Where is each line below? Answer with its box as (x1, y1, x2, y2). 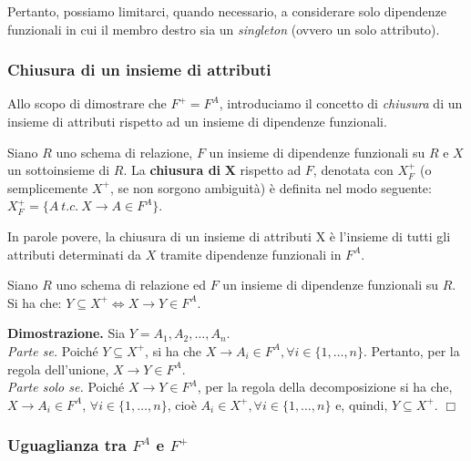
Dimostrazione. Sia (7, 323, 126, 343)
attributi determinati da (7, 244, 142, 263)
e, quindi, (335, 394, 388, 414)
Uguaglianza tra (7, 434, 127, 456)
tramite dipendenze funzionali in (160, 244, 342, 263)
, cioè (167, 394, 197, 414)
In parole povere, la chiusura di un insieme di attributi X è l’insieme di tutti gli (7, 226, 451, 245)
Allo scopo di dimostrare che (7, 94, 167, 113)
